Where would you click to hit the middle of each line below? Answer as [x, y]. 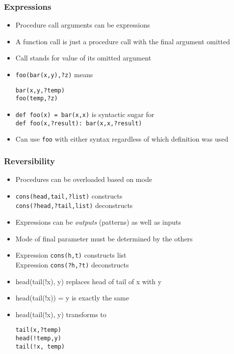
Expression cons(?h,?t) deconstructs [72, 264]
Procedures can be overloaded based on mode [84, 179]
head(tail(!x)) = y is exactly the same [72, 298]
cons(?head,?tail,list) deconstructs [74, 205]
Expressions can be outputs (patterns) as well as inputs [98, 222]
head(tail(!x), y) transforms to [61, 314]
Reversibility [29, 161]
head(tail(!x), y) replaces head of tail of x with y [89, 281]
